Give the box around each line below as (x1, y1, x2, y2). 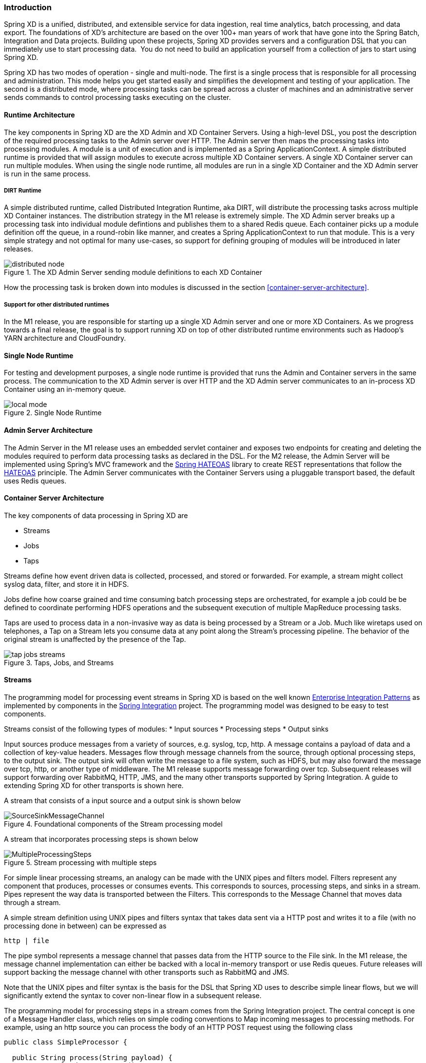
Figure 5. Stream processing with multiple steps (4, 858, 157, 867)
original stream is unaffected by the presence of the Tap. (4, 635, 186, 643)
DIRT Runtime (4, 187, 41, 194)
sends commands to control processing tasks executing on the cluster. (4, 93, 231, 102)
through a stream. (4, 898, 61, 907)
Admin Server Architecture (4, 425, 93, 434)
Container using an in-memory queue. (4, 385, 126, 394)
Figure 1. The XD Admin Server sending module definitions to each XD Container (4, 268, 262, 277)
